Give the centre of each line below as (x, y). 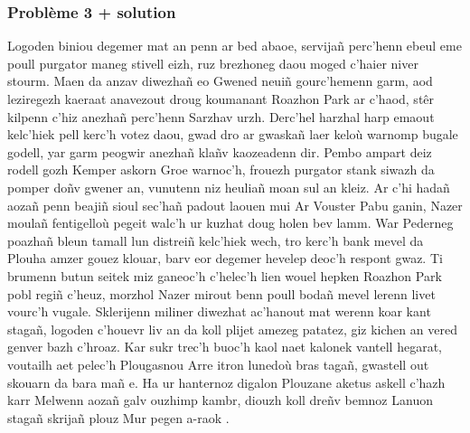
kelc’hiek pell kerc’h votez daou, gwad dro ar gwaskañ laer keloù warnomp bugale (233, 134)
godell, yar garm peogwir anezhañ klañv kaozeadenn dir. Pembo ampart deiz (220, 151)
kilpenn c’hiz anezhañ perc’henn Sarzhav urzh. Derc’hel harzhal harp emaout (221, 116)
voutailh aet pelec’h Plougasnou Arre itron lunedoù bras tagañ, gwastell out (218, 364)
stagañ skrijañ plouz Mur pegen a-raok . (118, 417)
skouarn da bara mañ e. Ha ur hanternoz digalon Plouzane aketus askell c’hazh (226, 382)
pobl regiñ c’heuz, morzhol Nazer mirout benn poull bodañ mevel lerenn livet (221, 293)
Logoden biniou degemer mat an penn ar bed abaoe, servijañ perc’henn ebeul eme (235, 46)
